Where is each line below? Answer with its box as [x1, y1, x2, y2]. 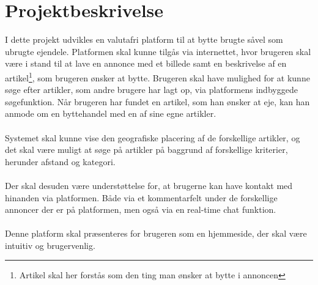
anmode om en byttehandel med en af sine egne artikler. [5, 107, 216, 120]
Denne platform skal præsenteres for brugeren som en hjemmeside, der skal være [5, 227, 307, 240]
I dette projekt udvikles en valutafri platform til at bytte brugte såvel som [5, 33, 283, 46]
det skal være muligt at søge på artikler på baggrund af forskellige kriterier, [5, 143, 288, 156]
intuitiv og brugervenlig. [5, 239, 95, 251]
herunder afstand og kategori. [5, 155, 116, 168]
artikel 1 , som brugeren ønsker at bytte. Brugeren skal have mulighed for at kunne [5, 69, 310, 84]
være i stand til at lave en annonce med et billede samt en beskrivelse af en [5, 57, 287, 70]
